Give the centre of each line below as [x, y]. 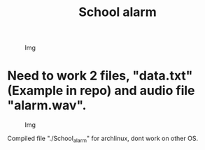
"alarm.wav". [47, 106]
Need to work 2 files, [69, 76]
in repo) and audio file [130, 91]
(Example [35, 91]
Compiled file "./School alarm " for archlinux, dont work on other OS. [102, 139]
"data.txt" [163, 76]
